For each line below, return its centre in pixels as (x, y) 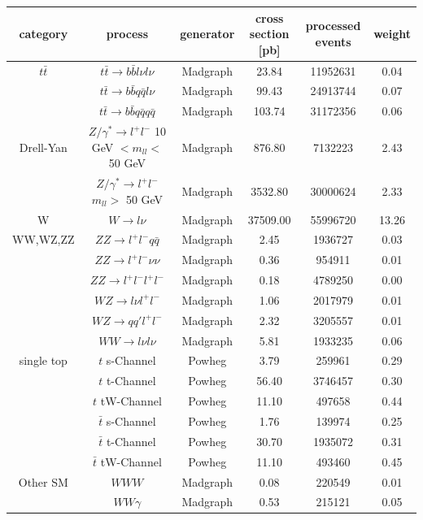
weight (392, 34)
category (44, 34)
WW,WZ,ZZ (44, 239)
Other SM (43, 481)
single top (43, 360)
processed (333, 26)
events (333, 41)
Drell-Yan (43, 147)
